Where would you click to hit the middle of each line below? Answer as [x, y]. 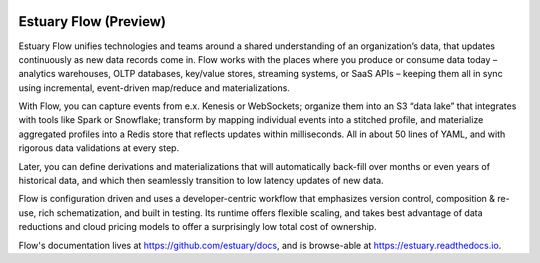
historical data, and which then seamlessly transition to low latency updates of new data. [201, 181]
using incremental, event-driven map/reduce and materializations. [154, 87]
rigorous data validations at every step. [99, 148]
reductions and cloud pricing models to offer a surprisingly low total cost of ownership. [197, 227]
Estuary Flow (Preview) [92, 21]
